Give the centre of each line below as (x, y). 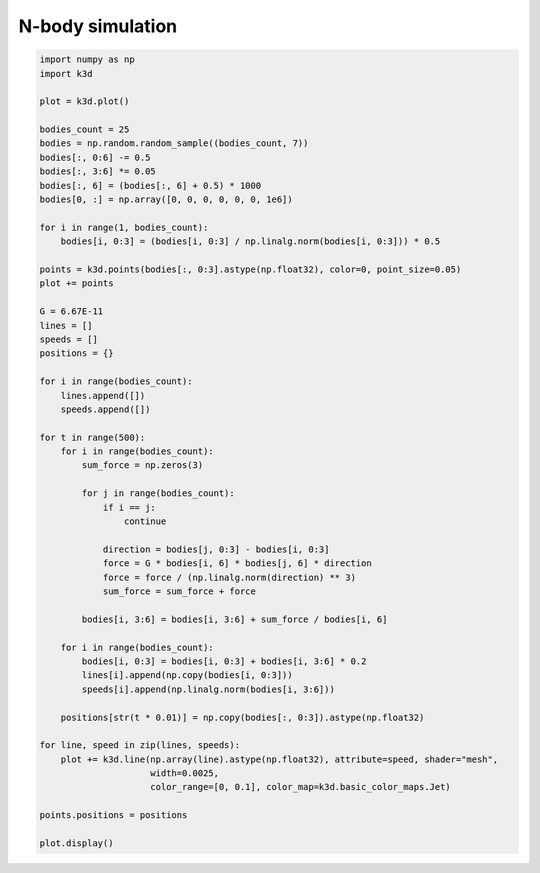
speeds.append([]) (105, 409)
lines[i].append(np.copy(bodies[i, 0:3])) (187, 675)
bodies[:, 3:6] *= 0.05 (98, 171)
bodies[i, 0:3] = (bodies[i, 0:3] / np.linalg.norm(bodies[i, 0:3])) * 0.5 (250, 241)
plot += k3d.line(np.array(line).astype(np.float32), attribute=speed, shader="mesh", (279, 759)
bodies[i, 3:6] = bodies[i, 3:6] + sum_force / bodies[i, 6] (234, 619)
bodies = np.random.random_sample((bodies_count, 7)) (174, 143)
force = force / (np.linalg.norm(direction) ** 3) (229, 577)
